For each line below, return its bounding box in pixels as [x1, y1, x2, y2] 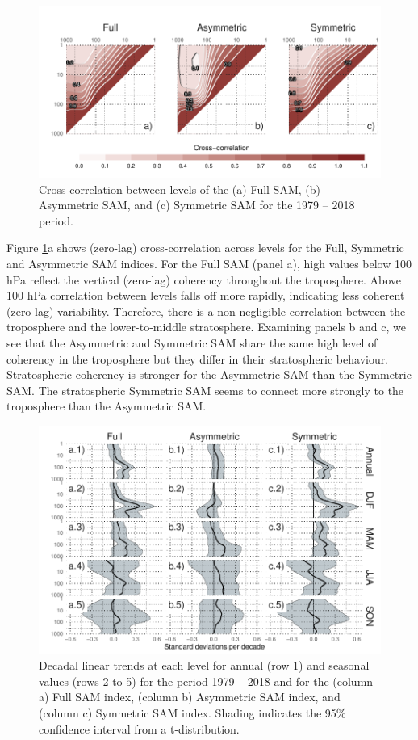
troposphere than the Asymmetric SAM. [6, 397, 207, 414]
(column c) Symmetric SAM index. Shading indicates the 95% [39, 704, 346, 721]
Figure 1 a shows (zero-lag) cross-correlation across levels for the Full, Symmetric [6, 239, 404, 256]
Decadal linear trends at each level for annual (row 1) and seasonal [39, 657, 370, 674]
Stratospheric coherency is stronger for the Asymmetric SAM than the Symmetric [6, 366, 412, 383]
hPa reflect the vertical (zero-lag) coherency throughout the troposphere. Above [6, 271, 401, 288]
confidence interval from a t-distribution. [39, 720, 240, 737]
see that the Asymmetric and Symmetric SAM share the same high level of [6, 334, 378, 351]
